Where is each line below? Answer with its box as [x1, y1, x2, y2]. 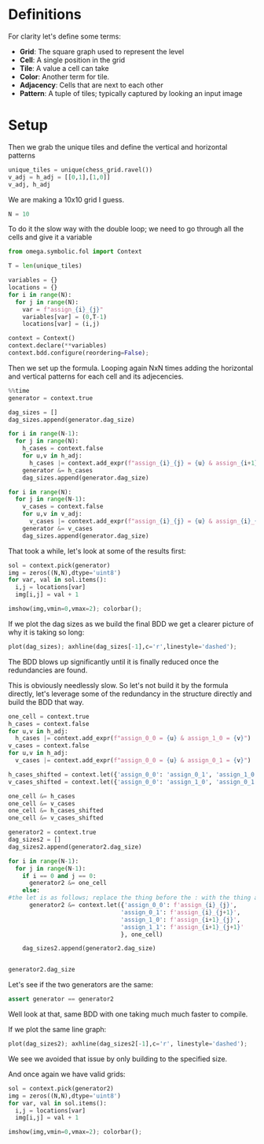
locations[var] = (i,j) [22, 320, 101, 328]
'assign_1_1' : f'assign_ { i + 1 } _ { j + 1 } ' [120, 923, 244, 931]
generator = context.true [8, 394, 93, 402]
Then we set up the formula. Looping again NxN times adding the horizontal [8, 363, 254, 372]
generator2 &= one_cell [28, 879, 108, 887]
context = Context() [8, 335, 76, 342]
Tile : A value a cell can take [19, 63, 109, 72]
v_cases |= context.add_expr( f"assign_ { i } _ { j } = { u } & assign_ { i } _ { [28, 517, 258, 525]
